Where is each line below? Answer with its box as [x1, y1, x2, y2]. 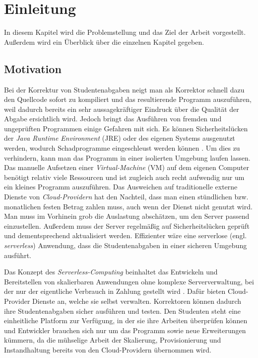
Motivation [4, 61, 62, 76]
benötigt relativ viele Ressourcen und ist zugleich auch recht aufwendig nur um [4, 172, 245, 182]
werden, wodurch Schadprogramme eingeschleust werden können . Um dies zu [4, 143, 240, 153]
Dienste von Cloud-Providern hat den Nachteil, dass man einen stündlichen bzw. [4, 191, 249, 202]
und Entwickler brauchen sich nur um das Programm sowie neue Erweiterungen [4, 325, 246, 335]
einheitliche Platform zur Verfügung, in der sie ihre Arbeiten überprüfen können [4, 315, 248, 326]
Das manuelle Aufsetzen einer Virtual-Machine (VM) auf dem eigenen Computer [4, 162, 249, 173]
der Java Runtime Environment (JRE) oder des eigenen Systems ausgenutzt [4, 133, 235, 143]
